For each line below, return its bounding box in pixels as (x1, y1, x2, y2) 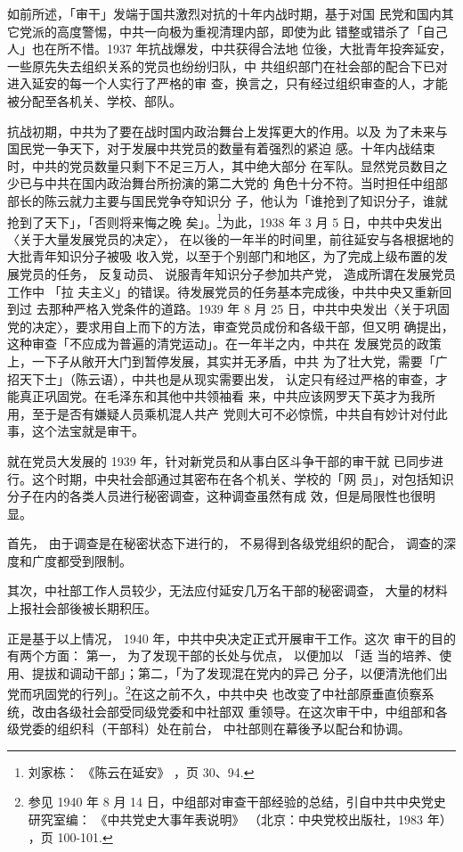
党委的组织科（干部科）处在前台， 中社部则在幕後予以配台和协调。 (19, 719, 410, 738)
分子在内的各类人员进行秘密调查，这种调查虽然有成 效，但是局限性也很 (7, 487, 423, 505)
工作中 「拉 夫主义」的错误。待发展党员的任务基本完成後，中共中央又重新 (7, 282, 440, 300)
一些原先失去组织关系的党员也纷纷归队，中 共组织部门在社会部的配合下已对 (7, 56, 448, 75)
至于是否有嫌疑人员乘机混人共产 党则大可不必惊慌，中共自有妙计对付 (31, 404, 435, 422)
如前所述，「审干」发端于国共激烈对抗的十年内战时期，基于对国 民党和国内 (7, 4, 442, 22)
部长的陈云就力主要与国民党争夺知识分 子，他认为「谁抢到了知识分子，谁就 (7, 191, 448, 209)
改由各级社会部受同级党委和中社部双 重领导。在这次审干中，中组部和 (31, 701, 435, 720)
